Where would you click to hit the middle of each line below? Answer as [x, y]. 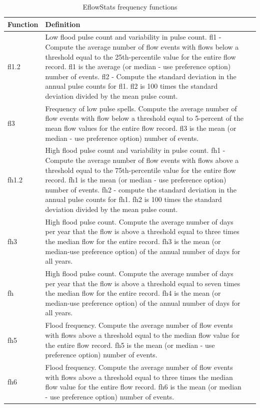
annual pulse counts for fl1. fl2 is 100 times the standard [131, 86]
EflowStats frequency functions [130, 7]
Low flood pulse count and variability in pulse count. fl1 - [133, 37]
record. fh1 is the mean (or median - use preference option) [136, 180]
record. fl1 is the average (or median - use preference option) [138, 66]
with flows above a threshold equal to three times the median [139, 377]
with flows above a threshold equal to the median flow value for [142, 335]
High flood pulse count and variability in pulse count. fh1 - [135, 150]
